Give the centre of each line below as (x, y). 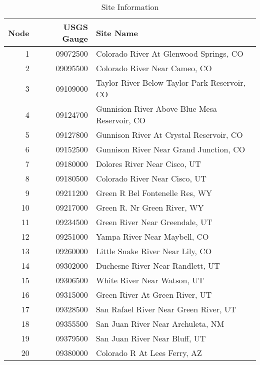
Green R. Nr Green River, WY (150, 207)
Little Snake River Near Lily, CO (154, 251)
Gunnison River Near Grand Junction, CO (170, 149)
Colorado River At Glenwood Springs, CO (169, 53)
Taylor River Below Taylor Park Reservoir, (170, 82)
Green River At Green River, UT (154, 295)
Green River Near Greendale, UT (154, 222)
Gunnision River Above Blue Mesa (156, 109)
